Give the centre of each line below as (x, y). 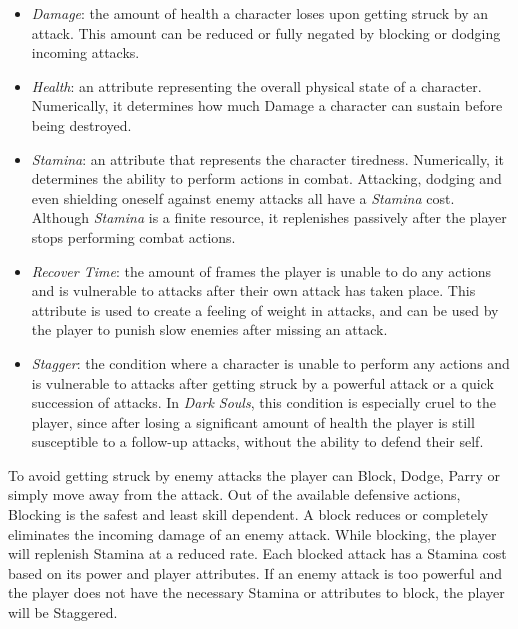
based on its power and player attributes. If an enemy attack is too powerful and (255, 572)
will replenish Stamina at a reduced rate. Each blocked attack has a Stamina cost (257, 553)
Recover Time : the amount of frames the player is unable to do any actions (261, 270)
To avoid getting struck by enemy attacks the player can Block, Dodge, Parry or (254, 474)
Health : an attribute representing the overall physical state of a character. (256, 85)
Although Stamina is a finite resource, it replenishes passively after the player (269, 217)
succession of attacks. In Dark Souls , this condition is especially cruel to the (263, 402)
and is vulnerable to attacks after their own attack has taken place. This (253, 290)
